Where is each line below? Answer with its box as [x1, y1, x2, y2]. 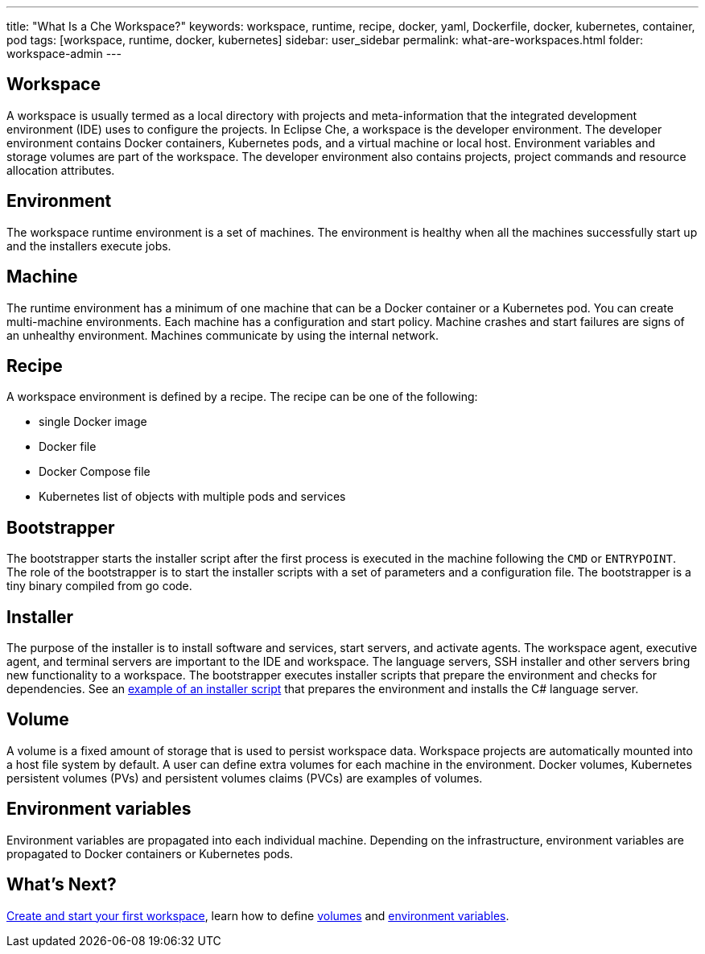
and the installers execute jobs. [6, 238, 171, 253]
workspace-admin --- [6, 47, 122, 60]
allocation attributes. [6, 163, 115, 177]
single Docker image [39, 415, 147, 429]
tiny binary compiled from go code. [6, 579, 192, 593]
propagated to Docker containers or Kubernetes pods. [6, 846, 294, 861]
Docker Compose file [39, 465, 150, 479]
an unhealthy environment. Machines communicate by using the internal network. [6, 328, 439, 342]
